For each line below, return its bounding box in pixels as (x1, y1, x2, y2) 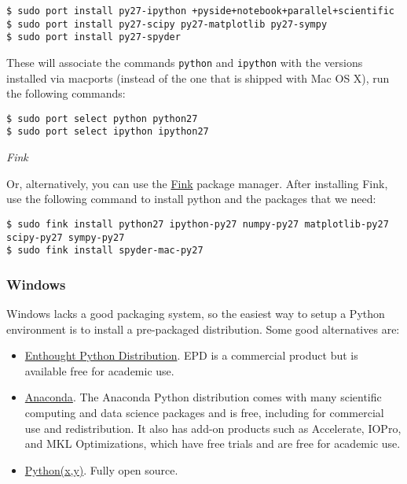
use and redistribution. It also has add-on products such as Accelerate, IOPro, (24, 419, 401, 436)
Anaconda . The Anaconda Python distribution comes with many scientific (24, 389, 382, 405)
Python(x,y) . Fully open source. (24, 461, 178, 478)
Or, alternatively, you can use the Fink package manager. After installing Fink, (6, 175, 388, 191)
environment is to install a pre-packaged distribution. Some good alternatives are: (6, 320, 400, 337)
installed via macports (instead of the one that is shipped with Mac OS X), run (6, 69, 390, 86)
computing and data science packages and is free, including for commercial (24, 405, 384, 421)
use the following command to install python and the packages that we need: (6, 190, 376, 207)
